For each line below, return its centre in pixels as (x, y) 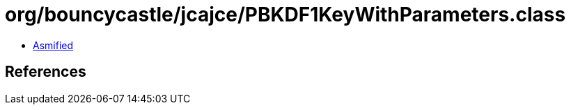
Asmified (53, 45)
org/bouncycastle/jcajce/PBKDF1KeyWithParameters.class (285, 15)
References (46, 72)
